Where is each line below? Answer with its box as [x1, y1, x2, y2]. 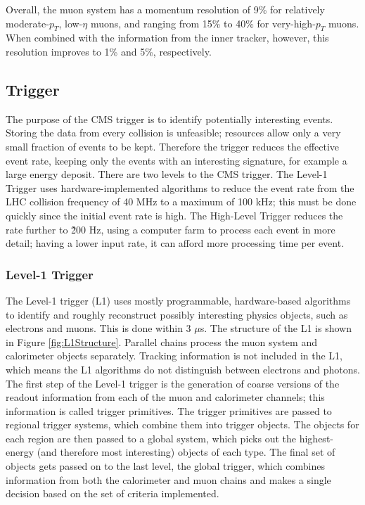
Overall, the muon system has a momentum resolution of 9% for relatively [6, 2, 325, 16]
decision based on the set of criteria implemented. [6, 486, 219, 501]
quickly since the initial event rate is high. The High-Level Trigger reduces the [6, 207, 343, 222]
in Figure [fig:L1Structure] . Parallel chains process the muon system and [6, 334, 317, 349]
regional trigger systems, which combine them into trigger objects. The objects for [6, 417, 359, 432]
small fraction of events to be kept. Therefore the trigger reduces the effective [6, 139, 340, 153]
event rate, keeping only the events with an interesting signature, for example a [6, 153, 347, 167]
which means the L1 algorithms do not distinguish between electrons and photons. [6, 362, 360, 376]
